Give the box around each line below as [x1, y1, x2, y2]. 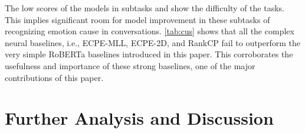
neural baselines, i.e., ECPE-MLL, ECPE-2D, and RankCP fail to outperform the [5, 36, 301, 48]
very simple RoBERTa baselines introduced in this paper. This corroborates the [5, 48, 293, 60]
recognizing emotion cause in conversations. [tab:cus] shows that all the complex [5, 25, 294, 37]
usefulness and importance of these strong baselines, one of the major [5, 59, 255, 72]
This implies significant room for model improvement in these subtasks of [5, 13, 270, 25]
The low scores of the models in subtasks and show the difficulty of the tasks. [5, 2, 284, 14]
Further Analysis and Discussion [5, 106, 274, 130]
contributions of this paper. [5, 71, 104, 83]
